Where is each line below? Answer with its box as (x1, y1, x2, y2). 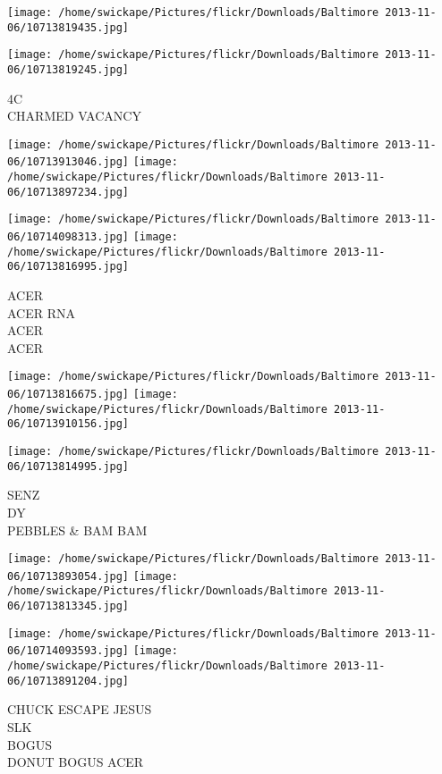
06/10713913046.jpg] (7, 156, 130, 169)
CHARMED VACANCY (7, 106, 141, 125)
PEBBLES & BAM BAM (7, 520, 148, 539)
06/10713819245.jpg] (7, 63, 130, 76)
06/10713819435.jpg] (7, 21, 130, 34)
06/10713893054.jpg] (7, 569, 130, 583)
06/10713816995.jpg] (7, 260, 130, 273)
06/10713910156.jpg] (7, 417, 130, 431)
